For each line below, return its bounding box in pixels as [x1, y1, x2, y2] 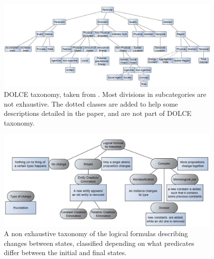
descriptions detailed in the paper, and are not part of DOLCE [4, 108, 192, 118]
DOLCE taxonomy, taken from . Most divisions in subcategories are [4, 89, 207, 99]
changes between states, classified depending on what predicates [4, 238, 195, 248]
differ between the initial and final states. [4, 247, 127, 258]
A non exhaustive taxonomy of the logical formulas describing [4, 228, 188, 239]
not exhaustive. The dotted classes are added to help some [4, 98, 178, 109]
